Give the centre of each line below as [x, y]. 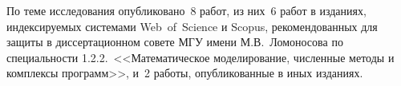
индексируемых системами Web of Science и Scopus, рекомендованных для [192, 26]
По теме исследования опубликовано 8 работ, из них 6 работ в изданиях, [186, 10]
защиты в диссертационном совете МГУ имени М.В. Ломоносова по [175, 42]
